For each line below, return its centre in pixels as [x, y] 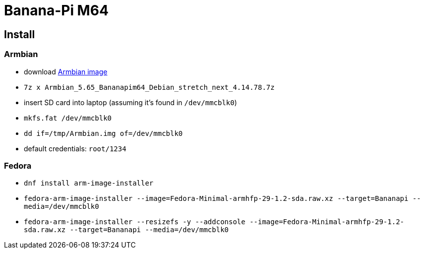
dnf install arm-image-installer [89, 183]
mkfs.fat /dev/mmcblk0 [68, 118]
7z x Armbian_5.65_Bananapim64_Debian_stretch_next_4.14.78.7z [149, 87]
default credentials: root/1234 [75, 148]
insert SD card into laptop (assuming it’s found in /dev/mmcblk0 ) [130, 102]
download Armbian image [66, 71]
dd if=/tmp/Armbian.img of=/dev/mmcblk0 [103, 133]
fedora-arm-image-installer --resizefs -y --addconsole [135, 222]
